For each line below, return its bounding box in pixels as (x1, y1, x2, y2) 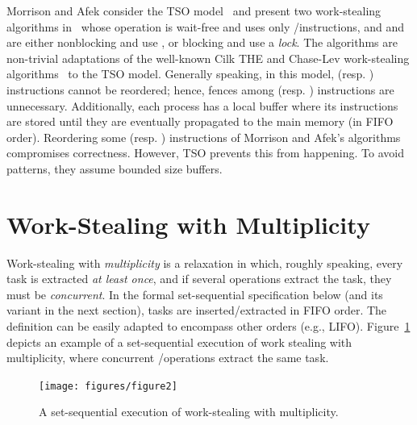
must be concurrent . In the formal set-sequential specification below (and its (6, 285, 383, 302)
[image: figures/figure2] (39, 380, 177, 392)
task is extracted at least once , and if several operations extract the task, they (6, 270, 392, 287)
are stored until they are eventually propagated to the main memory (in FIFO (6, 113, 394, 130)
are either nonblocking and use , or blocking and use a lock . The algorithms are (6, 34, 398, 51)
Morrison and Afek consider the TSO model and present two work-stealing (6, 2, 382, 19)
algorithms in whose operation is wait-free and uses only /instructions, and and (6, 18, 405, 35)
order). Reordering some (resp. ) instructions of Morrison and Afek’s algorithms (6, 128, 401, 145)
